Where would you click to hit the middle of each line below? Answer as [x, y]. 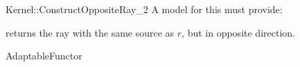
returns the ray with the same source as [90, 32]
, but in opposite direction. [238, 32]
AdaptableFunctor [44, 56]
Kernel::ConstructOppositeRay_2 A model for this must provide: [144, 9]
